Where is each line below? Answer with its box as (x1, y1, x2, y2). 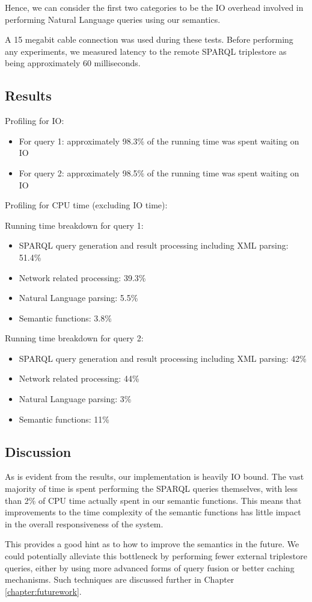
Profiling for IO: (5, 114, 64, 127)
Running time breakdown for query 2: (5, 332, 144, 344)
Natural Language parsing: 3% (19, 393, 132, 405)
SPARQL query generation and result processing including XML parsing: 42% (19, 352, 307, 364)
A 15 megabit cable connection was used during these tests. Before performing (5, 33, 293, 46)
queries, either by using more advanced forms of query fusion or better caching (5, 561, 295, 574)
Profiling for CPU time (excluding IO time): (5, 199, 168, 211)
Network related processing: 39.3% (19, 271, 146, 284)
